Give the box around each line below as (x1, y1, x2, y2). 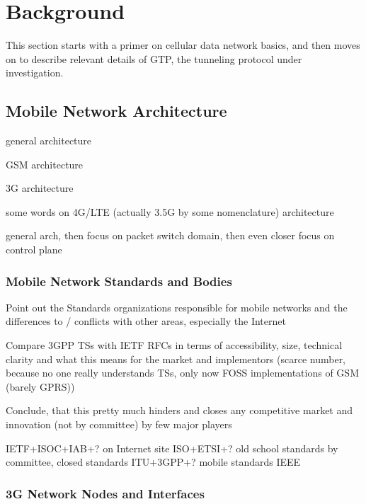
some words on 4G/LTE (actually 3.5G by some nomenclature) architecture (6, 204, 334, 219)
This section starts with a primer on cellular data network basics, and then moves (6, 38, 360, 52)
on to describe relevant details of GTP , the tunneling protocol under (6, 51, 302, 66)
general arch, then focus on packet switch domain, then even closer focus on (6, 228, 335, 243)
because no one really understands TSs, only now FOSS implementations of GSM (6, 365, 359, 380)
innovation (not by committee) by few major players (6, 417, 232, 432)
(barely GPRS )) (6, 379, 75, 394)
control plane (6, 242, 62, 257)
